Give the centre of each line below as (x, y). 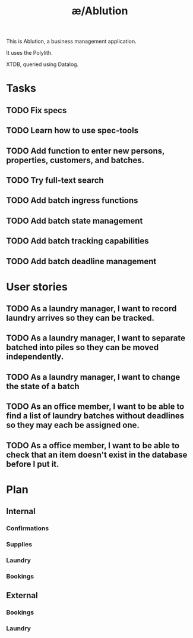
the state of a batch (43, 386)
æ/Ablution (100, 11)
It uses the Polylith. (29, 53)
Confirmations (28, 528)
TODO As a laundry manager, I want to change (93, 377)
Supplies (19, 545)
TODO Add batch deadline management (81, 261)
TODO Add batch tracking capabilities (78, 241)
